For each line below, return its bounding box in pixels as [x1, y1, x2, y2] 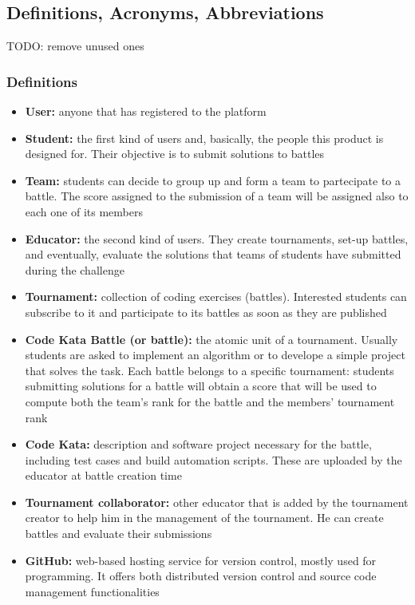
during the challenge [25, 261, 125, 278]
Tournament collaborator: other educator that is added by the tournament [25, 493, 409, 510]
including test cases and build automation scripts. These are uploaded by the [25, 451, 402, 468]
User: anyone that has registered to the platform [25, 103, 267, 120]
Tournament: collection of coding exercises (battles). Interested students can [25, 288, 407, 305]
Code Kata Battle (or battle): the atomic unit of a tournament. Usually [25, 330, 398, 347]
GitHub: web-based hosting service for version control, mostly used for [25, 552, 377, 568]
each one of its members [25, 203, 143, 219]
